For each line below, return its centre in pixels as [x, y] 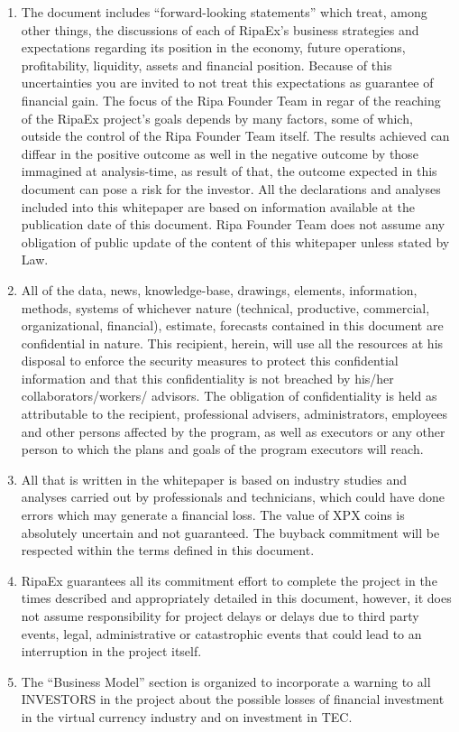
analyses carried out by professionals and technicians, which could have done [233, 497]
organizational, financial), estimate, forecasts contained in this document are [232, 325]
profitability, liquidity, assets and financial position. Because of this [207, 65]
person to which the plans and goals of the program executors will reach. [222, 449]
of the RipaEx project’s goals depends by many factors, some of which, [217, 118]
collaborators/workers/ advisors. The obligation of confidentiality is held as [229, 396]
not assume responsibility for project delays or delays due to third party [220, 616]
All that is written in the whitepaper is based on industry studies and [214, 479]
